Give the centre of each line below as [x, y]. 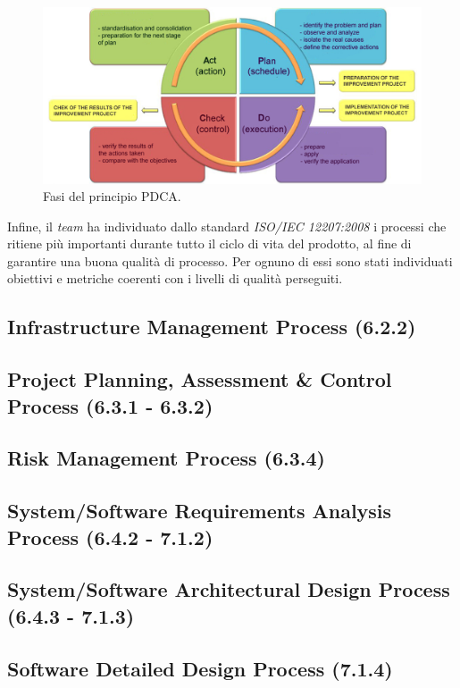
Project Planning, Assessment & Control [200, 379]
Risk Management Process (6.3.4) [166, 458]
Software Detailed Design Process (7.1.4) [200, 668]
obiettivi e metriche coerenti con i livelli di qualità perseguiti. [175, 278]
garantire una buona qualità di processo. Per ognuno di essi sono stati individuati [230, 260]
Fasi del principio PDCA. [112, 196]
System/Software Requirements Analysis [200, 511]
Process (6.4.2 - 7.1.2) [110, 537]
